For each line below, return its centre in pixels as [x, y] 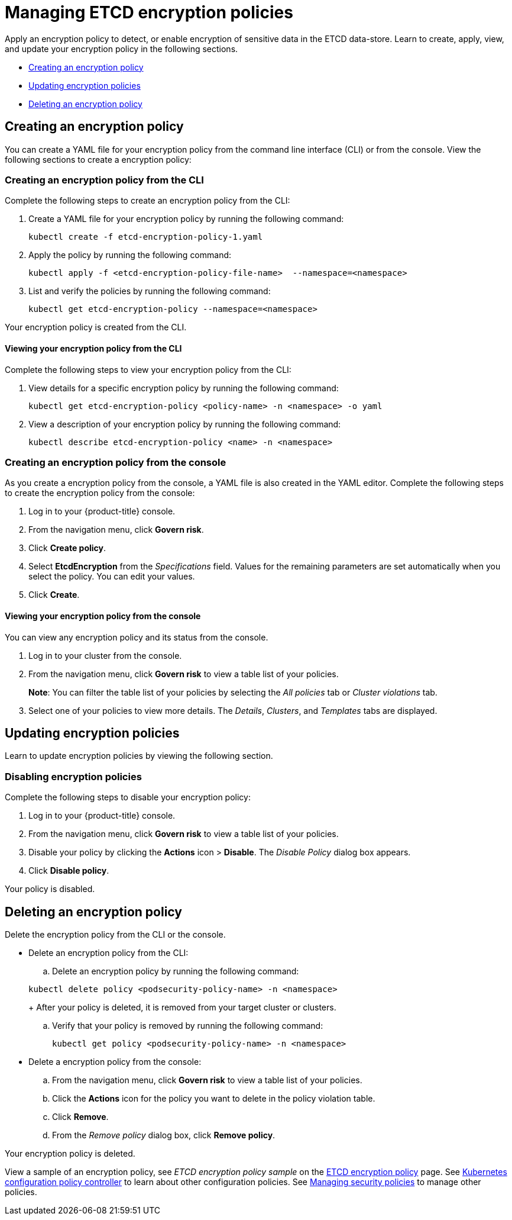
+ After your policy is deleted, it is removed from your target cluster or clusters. [182, 1007]
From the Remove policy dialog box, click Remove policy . [164, 1135]
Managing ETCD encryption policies [149, 12]
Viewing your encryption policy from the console [103, 616]
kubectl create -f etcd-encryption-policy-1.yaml [146, 237]
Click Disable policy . [69, 871]
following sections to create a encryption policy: [98, 159]
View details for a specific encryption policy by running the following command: [184, 388]
